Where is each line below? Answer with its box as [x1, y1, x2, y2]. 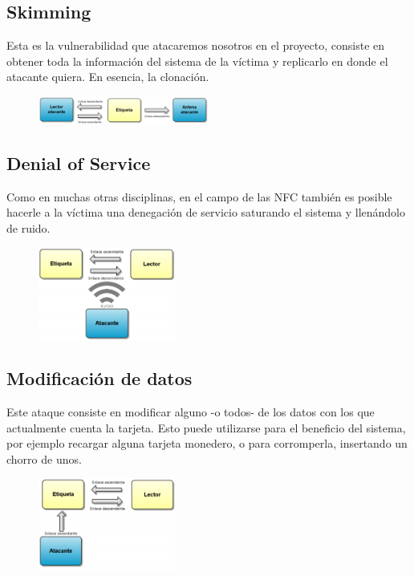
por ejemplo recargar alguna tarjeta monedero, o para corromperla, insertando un [6, 435, 408, 452]
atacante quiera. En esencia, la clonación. [6, 68, 209, 85]
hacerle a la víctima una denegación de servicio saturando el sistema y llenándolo [6, 204, 406, 221]
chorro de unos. [6, 450, 82, 467]
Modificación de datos [6, 366, 193, 391]
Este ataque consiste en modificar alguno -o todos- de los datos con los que [6, 403, 375, 420]
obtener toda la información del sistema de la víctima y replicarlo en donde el [6, 52, 388, 69]
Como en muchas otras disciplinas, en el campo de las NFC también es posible [6, 188, 392, 205]
